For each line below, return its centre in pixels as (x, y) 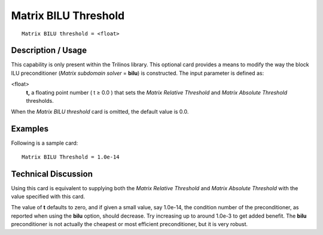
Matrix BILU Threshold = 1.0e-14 (71, 157)
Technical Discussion (52, 174)
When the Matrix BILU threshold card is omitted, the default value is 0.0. (100, 112)
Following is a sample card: (45, 143)
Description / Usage (49, 51)
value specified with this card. (48, 196)
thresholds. (40, 101)
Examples (30, 129)
